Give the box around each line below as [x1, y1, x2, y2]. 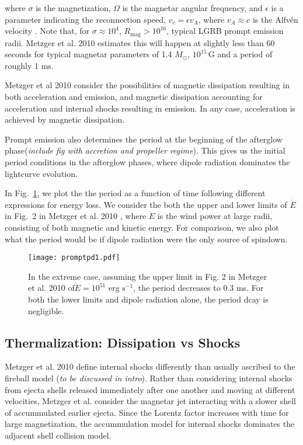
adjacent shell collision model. [5, 429, 112, 441]
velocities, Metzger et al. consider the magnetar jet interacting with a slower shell [5, 395, 296, 407]
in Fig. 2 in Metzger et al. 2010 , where [5, 210, 147, 222]
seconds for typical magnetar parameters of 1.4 [5, 48, 172, 60]
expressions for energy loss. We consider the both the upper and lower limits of [5, 198, 287, 210]
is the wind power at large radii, [157, 210, 273, 222]
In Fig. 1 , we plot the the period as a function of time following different [5, 187, 266, 199]
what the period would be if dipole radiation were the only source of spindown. [5, 232, 288, 245]
